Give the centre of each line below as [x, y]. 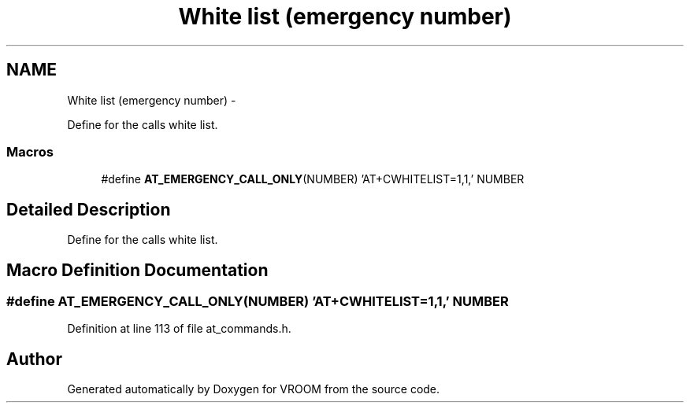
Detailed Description [89, 209]
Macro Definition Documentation [137, 270]
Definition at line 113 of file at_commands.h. [179, 329]
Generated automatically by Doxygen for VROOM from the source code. [254, 389]
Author [34, 359]
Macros [30, 151]
